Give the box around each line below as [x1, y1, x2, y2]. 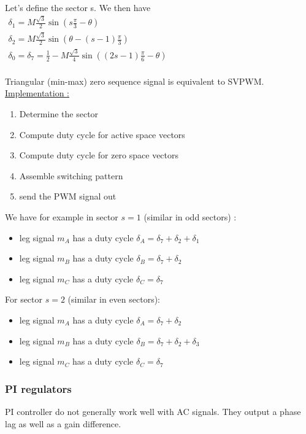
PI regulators [5, 381, 72, 396]
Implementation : [5, 87, 69, 99]
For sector [5, 293, 43, 306]
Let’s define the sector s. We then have [5, 1, 151, 14]
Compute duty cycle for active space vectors [19, 128, 185, 141]
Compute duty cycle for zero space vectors [19, 149, 179, 161]
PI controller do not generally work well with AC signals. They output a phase [5, 405, 301, 417]
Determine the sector [19, 107, 99, 120]
